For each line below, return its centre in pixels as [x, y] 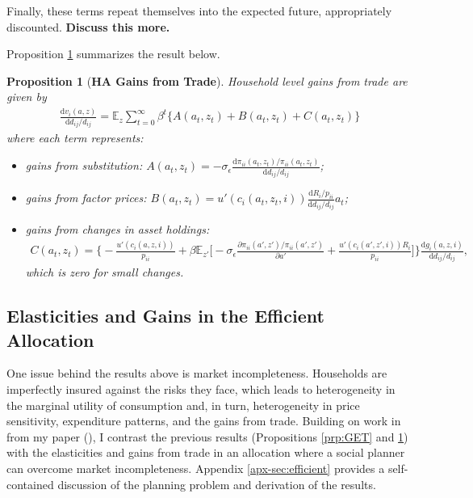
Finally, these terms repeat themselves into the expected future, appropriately [199, 11]
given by [27, 97]
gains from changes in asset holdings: [117, 229]
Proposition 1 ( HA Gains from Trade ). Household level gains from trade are [207, 80]
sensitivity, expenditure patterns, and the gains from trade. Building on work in [204, 421]
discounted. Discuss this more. [88, 26]
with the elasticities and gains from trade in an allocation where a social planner [206, 452]
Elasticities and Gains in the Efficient [165, 316]
